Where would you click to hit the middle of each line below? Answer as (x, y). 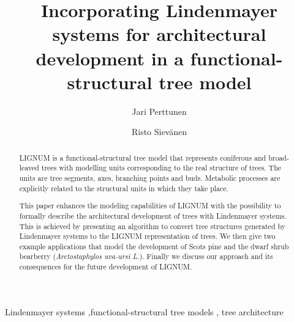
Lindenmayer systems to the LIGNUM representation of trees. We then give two (147, 236)
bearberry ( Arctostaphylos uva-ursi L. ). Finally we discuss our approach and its (146, 256)
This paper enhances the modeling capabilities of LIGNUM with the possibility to (150, 206)
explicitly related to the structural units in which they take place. (124, 188)
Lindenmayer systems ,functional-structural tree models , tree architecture (144, 311)
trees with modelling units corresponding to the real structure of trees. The (161, 168)
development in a (110, 58)
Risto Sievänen (159, 132)
